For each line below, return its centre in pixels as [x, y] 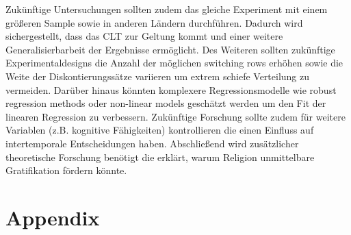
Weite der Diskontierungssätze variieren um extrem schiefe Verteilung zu [158, 76]
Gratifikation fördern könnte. [66, 170]
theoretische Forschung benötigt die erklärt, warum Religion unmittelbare [160, 157]
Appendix [53, 217]
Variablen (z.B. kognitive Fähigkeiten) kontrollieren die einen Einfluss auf [160, 130]
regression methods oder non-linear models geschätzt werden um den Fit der [166, 103]
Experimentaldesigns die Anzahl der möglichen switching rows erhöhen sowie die [174, 63]
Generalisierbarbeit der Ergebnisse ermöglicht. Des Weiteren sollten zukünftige [170, 49]
